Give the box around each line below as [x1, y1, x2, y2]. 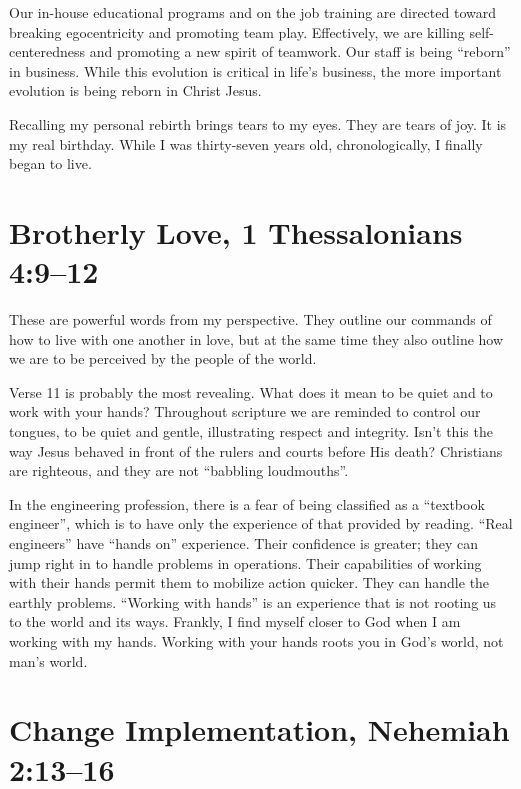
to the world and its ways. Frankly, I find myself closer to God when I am [9, 611, 461, 632]
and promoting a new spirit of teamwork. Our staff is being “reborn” [89, 41, 511, 62]
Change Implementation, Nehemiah [9, 709, 510, 750]
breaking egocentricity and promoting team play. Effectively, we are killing [9, 21, 465, 42]
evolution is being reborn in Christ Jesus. [9, 80, 262, 101]
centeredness [9, 41, 86, 62]
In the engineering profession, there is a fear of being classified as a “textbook [9, 493, 485, 514]
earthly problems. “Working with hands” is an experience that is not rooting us [9, 591, 497, 612]
